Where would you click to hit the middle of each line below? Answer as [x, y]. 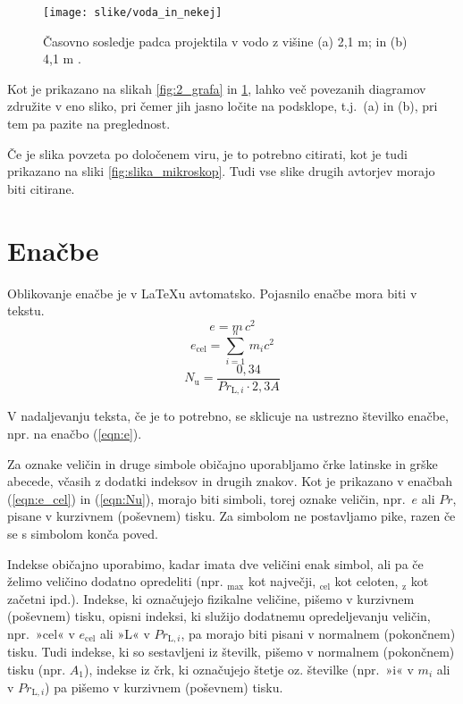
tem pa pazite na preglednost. [89, 124]
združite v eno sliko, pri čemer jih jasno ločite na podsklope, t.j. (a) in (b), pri [223, 106]
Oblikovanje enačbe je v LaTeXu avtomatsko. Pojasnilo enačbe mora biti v [212, 293]
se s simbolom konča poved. [83, 533]
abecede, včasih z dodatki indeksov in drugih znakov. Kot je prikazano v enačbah [230, 481]
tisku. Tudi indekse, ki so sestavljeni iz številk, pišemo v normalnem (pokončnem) [231, 652]
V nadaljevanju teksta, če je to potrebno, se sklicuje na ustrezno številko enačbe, [228, 416]
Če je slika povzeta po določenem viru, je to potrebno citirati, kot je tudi [207, 153]
